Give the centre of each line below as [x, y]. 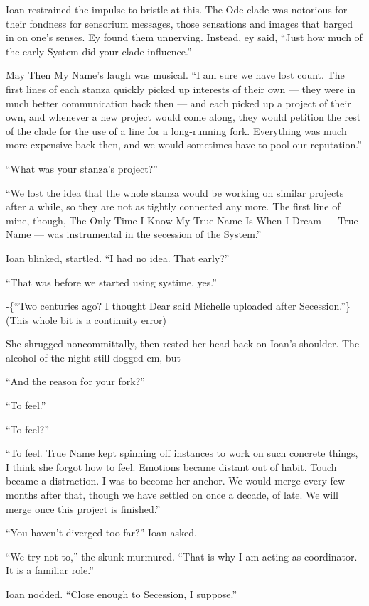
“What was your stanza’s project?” [82, 168]
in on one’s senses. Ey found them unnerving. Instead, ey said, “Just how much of [184, 37]
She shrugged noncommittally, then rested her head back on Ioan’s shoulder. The [183, 343]
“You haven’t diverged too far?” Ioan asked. [101, 532]
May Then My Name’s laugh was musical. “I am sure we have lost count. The [175, 75]
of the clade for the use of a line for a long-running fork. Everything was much [176, 130]
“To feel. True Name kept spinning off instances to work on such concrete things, [182, 453]
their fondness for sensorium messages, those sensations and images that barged [179, 23]
